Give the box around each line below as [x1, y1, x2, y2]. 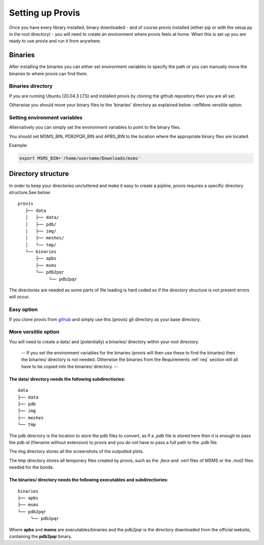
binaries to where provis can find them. [9, 71, 88, 76]
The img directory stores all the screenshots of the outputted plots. [9, 449, 144, 454]
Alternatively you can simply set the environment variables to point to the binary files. [9, 124, 181, 130]
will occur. [9, 294, 30, 300]
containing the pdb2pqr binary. [9, 533, 72, 539]
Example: [9, 142, 28, 148]
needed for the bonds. [9, 464, 54, 470]
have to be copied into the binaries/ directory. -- [21, 363, 118, 369]
